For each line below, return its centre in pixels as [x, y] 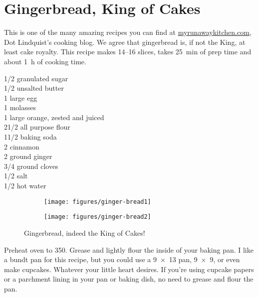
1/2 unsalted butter [34, 88]
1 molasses [20, 107]
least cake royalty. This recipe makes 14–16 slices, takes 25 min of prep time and [128, 52]
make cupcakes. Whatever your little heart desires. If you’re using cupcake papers [129, 269]
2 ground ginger [28, 156]
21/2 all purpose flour [37, 127]
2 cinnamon [22, 146]
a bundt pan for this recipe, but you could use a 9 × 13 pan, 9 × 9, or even [122, 259]
